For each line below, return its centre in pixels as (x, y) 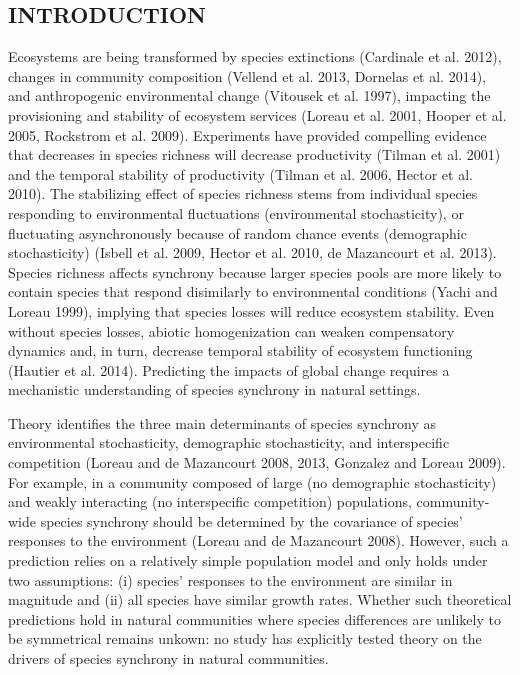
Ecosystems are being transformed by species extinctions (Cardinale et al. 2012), (255, 56)
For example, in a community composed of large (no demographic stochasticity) (252, 481)
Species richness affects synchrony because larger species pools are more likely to (255, 271)
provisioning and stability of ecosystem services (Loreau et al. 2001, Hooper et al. (257, 114)
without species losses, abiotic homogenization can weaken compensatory (231, 330)
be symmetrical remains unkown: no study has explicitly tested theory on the (245, 638)
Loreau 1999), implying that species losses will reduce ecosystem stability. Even (251, 310)
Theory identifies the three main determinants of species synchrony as (222, 422)
